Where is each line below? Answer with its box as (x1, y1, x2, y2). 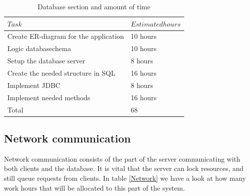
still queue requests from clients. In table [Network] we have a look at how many (4, 172, 246, 183)
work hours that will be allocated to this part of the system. (4, 182, 185, 193)
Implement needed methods (7, 92, 90, 102)
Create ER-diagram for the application (7, 31, 124, 41)
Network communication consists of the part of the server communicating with (4, 153, 241, 164)
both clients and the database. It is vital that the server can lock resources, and (4, 163, 244, 173)
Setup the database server (7, 56, 85, 66)
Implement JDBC (7, 80, 60, 90)
